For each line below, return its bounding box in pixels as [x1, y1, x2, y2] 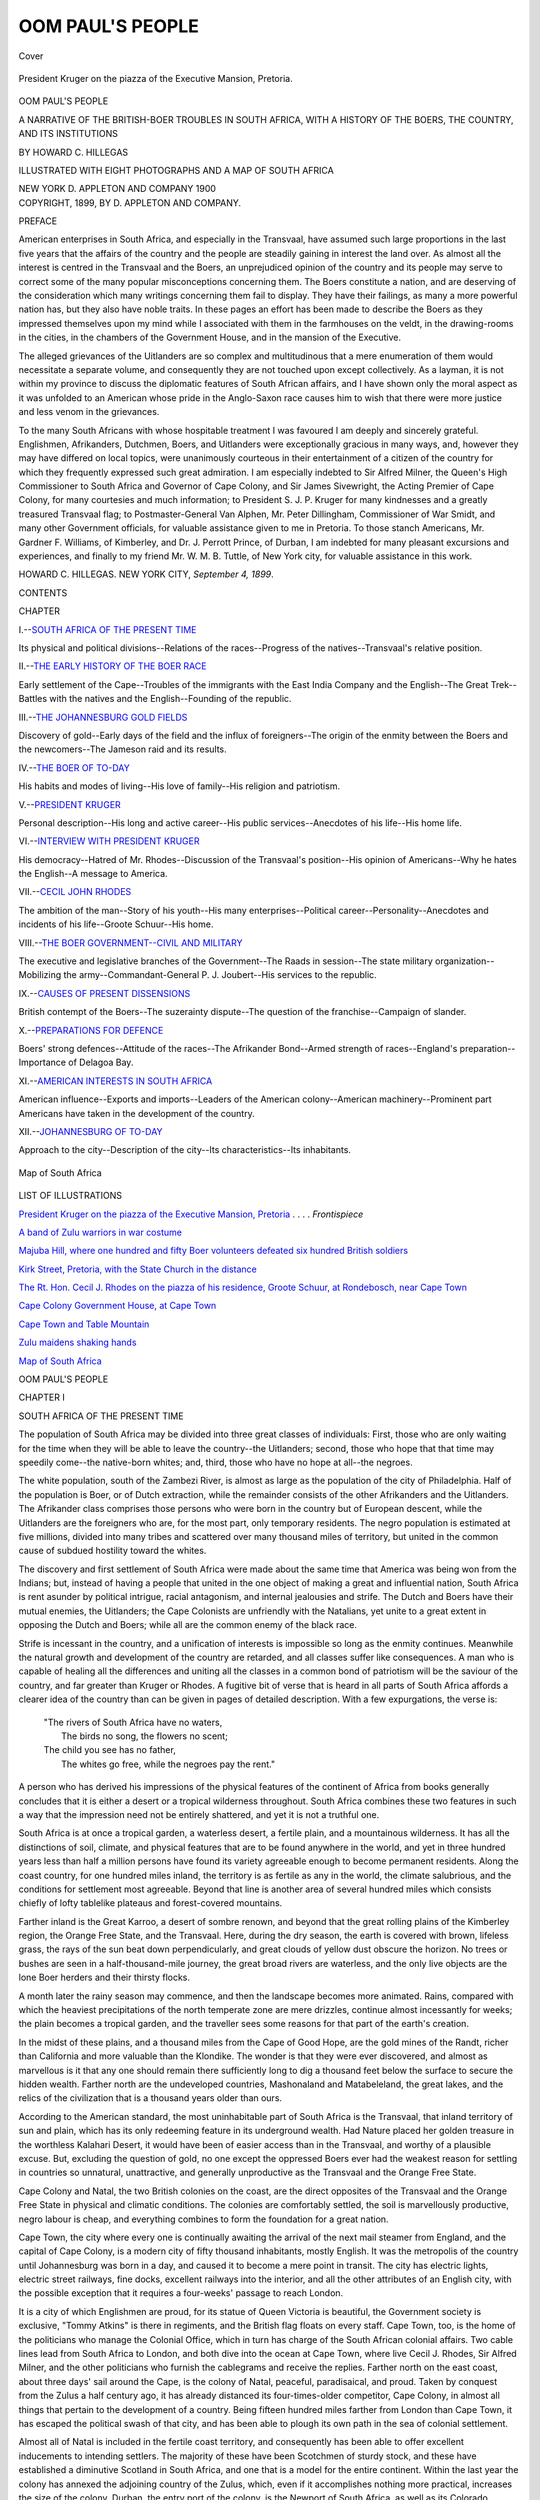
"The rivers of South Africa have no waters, [43, 1716, 223, 1728]
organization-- [435, 955, 495, 967]
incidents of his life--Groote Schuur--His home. [18, 918, 214, 930]
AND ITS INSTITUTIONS [18, 128, 119, 140]
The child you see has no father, [43, 1744, 177, 1756]
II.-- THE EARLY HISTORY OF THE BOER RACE [18, 660, 207, 672]
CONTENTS [18, 586, 68, 599]
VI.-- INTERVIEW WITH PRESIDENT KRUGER [18, 835, 200, 847]
